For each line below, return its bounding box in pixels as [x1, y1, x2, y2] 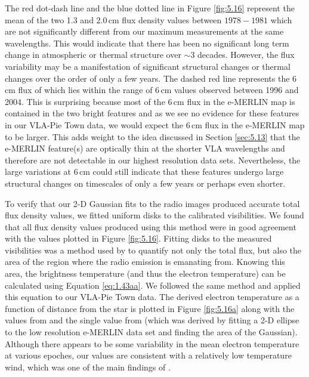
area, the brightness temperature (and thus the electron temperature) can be [5, 267, 286, 280]
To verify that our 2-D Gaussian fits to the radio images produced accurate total [5, 197, 300, 209]
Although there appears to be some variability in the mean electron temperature [5, 337, 299, 350]
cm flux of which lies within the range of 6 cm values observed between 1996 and [5, 84, 299, 96]
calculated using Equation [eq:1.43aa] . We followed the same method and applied [5, 279, 301, 291]
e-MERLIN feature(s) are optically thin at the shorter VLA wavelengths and [5, 142, 285, 154]
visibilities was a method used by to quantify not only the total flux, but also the [5, 243, 302, 256]
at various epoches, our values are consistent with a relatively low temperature [5, 349, 292, 361]
